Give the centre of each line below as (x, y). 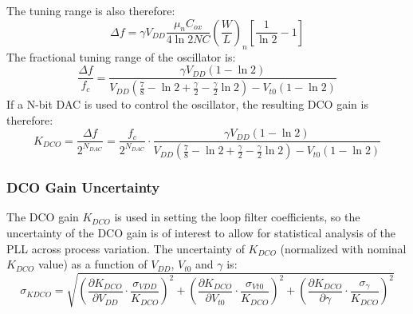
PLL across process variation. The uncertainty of (126, 248)
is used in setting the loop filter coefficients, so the (237, 217)
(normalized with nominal (343, 248)
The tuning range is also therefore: (91, 10)
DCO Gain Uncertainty (83, 187)
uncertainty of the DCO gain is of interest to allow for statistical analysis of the (201, 233)
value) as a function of (92, 264)
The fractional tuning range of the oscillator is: (121, 56)
